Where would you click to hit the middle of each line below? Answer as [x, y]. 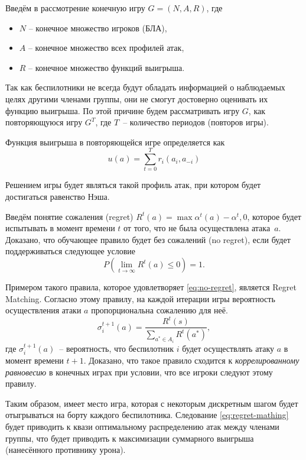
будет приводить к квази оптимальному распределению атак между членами [142, 427]
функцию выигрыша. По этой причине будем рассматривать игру [123, 110]
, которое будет [274, 216]
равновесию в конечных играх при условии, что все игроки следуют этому [139, 372]
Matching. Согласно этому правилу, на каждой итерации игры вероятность [140, 298]
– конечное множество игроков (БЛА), [98, 27]
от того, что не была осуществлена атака [197, 228]
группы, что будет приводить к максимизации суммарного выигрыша [130, 438]
